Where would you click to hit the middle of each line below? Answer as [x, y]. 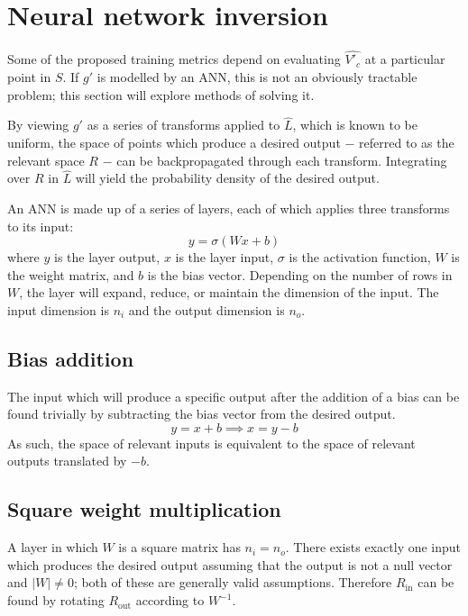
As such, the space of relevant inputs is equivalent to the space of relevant [211, 443]
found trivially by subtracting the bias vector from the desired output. [202, 414]
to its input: [41, 226]
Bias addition [71, 358]
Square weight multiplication [144, 509]
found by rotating [56, 600]
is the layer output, [107, 257]
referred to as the [407, 142]
